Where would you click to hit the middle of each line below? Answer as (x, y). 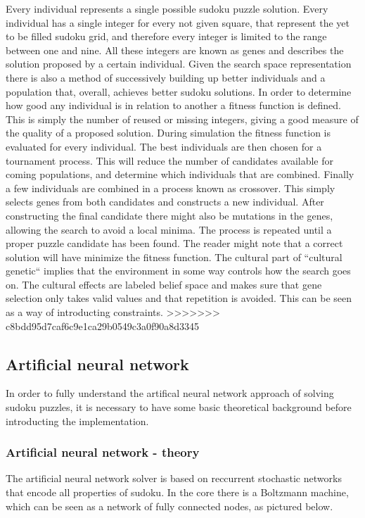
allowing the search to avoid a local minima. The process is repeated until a (169, 229)
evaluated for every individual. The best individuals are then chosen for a (164, 146)
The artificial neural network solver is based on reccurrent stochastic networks (174, 478)
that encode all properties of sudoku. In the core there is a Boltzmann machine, (177, 492)
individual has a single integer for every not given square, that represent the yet (178, 22)
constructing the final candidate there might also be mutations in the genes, (169, 215)
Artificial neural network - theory (103, 452)
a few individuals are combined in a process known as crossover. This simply (171, 188)
